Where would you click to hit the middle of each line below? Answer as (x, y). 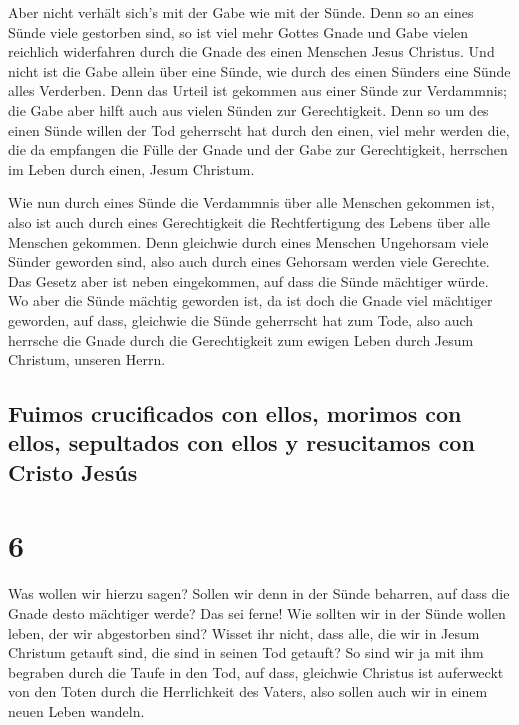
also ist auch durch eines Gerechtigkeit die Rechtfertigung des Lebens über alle (249, 221)
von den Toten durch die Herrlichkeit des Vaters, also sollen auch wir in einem (248, 691)
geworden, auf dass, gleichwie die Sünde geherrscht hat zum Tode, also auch (241, 319)
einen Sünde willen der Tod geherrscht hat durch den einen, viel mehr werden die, (259, 129)
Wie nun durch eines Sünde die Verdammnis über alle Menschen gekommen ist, (251, 202)
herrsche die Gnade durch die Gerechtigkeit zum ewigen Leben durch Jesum (241, 339)
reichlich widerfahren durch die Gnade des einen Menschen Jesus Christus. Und (251, 51)
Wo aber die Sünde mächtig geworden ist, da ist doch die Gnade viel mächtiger (250, 300)
